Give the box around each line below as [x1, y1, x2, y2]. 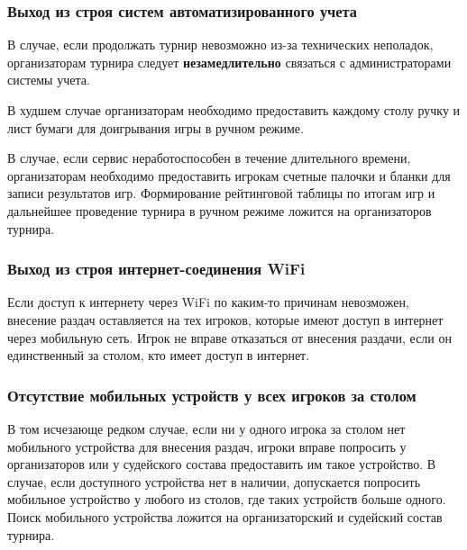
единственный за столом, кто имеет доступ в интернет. [7, 346, 310, 365]
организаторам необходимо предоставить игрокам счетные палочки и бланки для [7, 166, 451, 185]
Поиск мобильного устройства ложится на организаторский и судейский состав [7, 507, 443, 526]
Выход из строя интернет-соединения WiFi [7, 257, 306, 280]
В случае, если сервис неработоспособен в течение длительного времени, [7, 149, 411, 167]
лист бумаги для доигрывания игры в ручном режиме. [7, 118, 304, 137]
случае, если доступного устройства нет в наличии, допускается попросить [7, 472, 421, 491]
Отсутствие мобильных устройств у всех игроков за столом [7, 383, 417, 406]
